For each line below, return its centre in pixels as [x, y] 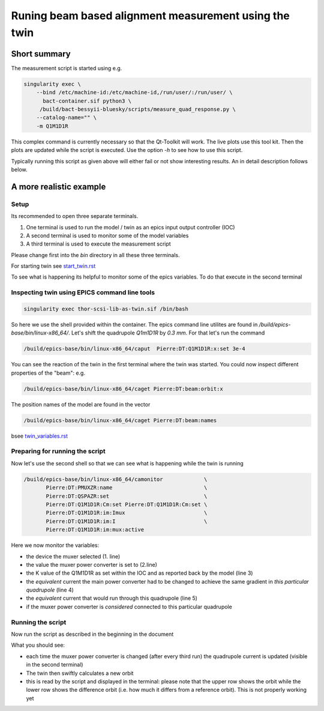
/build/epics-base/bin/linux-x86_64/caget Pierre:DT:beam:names [120, 420]
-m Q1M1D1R [52, 126]
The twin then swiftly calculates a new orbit [80, 673]
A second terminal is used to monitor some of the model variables [107, 235]
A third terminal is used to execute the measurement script [98, 244]
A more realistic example [58, 186]
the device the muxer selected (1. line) [73, 556]
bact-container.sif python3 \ [87, 101]
